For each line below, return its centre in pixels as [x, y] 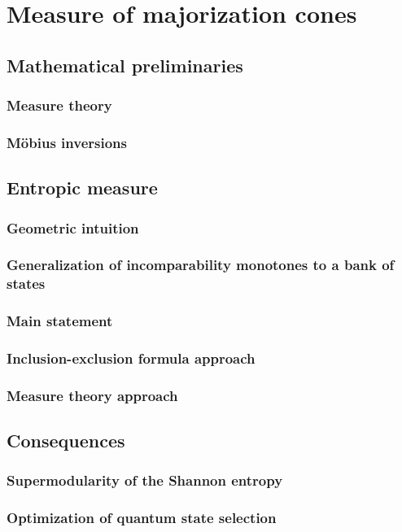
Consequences [66, 440]
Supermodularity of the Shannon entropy [145, 480]
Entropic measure [82, 188]
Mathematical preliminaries [125, 65]
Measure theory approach [92, 395]
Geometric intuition [73, 227]
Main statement [60, 321]
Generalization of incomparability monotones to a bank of [201, 265]
